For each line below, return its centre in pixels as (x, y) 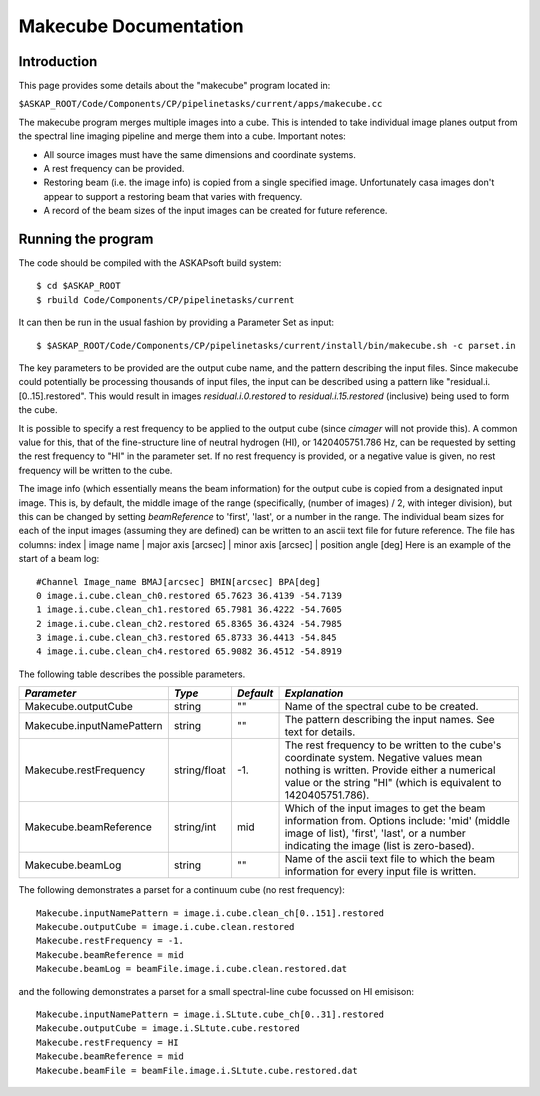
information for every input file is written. (380, 872)
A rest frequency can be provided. (114, 169)
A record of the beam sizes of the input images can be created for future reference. (215, 211)
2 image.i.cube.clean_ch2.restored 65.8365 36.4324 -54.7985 (189, 623)
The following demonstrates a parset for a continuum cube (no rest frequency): (181, 890)
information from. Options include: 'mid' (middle (397, 821)
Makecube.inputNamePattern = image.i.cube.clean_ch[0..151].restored (210, 913)
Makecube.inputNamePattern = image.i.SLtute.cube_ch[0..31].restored (210, 1014)
